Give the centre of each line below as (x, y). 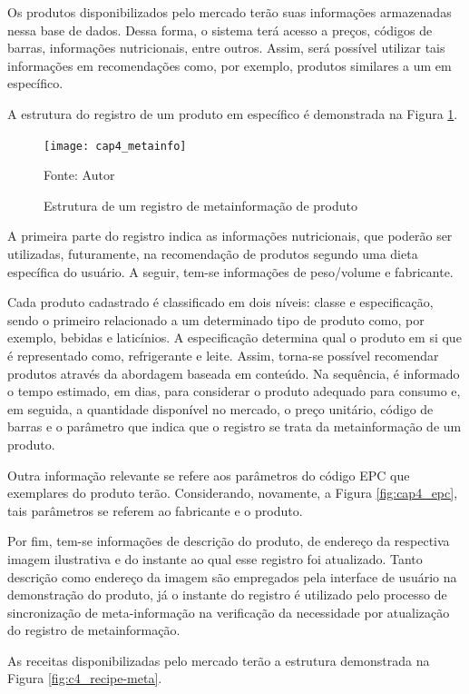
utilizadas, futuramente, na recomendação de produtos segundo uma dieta (213, 253)
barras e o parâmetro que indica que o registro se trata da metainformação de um (234, 426)
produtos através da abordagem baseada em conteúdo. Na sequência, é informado (234, 373)
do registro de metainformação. (94, 630)
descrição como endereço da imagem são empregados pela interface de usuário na (232, 576)
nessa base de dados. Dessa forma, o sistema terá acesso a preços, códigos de (220, 30)
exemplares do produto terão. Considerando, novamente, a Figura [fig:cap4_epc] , (233, 493)
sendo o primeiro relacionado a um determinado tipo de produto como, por (216, 319)
